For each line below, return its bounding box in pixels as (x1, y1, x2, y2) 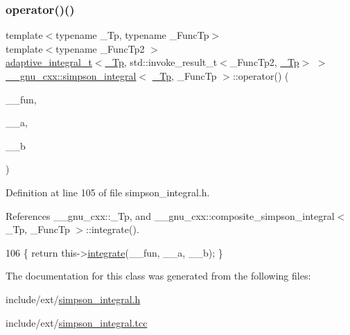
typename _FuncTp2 (55, 41, 145, 55)
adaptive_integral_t (6, 55, 92, 69)
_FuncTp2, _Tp (229, 55, 299, 69)
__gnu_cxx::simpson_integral (6, 69, 137, 83)
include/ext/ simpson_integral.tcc (6, 315, 148, 329)
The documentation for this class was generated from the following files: (6, 268, 311, 283)
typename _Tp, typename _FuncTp (55, 28, 209, 42)
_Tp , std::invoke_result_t (105, 55, 218, 69)
